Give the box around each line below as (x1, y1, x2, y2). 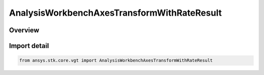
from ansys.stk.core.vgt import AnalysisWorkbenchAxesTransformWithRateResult (19, 58, 213, 63)
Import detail (9, 42, 49, 50)
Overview (9, 26, 40, 34)
